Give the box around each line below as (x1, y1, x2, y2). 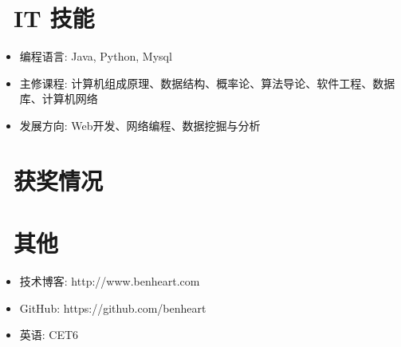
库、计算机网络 (19, 90, 98, 107)
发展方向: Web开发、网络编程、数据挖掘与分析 (19, 116, 261, 133)
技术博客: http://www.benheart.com (19, 273, 200, 289)
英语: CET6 (19, 326, 79, 343)
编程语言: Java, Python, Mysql (19, 48, 172, 65)
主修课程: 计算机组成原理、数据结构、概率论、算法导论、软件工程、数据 (19, 74, 395, 91)
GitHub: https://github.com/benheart (19, 299, 206, 316)
